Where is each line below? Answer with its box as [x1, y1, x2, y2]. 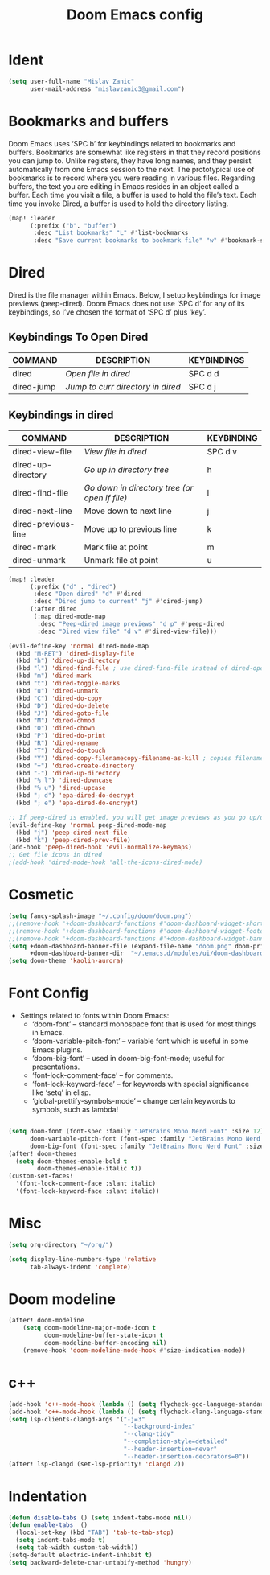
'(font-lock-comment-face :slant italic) [15, 1180, 157, 1188]
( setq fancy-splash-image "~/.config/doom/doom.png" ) [8, 912, 193, 920]
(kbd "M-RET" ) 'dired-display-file [15, 649, 135, 657]
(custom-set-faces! [8, 1172, 74, 1180]
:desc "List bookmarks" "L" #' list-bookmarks [33, 229, 189, 237]
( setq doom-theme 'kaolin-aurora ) [8, 957, 125, 965]
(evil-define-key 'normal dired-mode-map [8, 642, 149, 650]
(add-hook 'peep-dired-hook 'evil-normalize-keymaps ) [8, 843, 193, 852]
